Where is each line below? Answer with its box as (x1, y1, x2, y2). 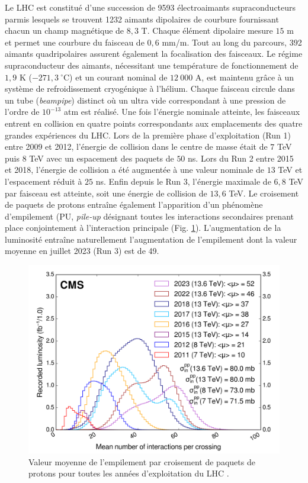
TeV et (278, 163, 303, 176)
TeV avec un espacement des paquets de (29, 152, 174, 164)
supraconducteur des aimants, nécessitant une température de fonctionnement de (5, 59, 299, 71)
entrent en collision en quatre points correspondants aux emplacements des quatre (5, 117, 303, 129)
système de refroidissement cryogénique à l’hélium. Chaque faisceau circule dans (5, 82, 295, 95)
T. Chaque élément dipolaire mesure (141, 24, 273, 37)
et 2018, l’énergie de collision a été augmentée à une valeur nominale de (5, 163, 264, 176)
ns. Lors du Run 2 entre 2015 (188, 152, 294, 164)
